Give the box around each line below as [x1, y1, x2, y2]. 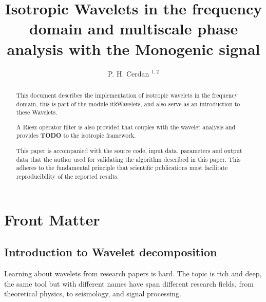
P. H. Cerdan [107, 68, 149, 79]
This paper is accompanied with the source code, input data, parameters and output [16, 146, 242, 155]
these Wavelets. [16, 108, 58, 117]
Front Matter [4, 209, 100, 230]
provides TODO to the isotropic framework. [16, 131, 136, 140]
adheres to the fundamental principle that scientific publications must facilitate [16, 163, 228, 172]
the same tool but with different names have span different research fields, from [4, 278, 254, 289]
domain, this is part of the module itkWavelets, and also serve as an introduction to [16, 99, 240, 108]
